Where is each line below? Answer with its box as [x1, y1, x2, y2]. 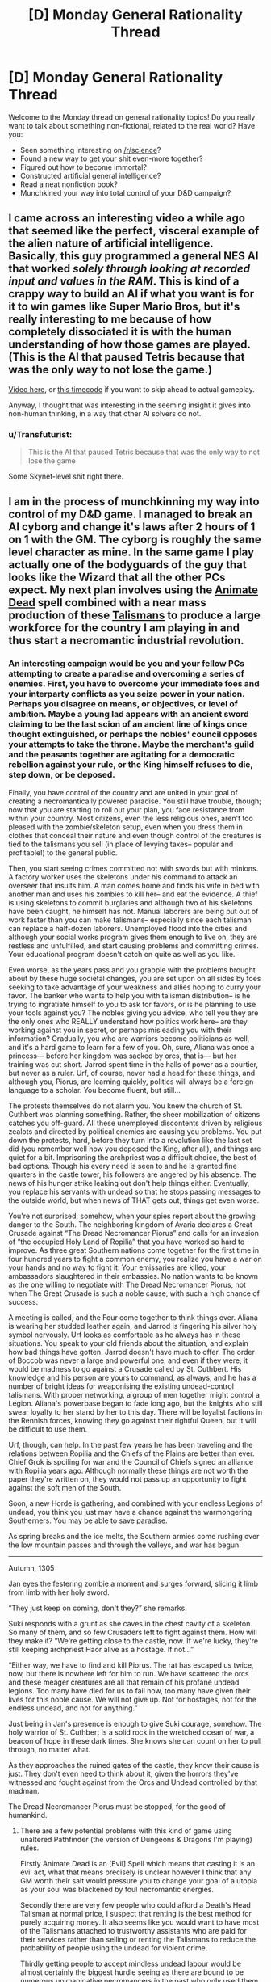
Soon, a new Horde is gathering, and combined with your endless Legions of [8, 1498, 263, 1508]
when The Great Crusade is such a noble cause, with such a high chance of [8, 1288, 261, 1298]
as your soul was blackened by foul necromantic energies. [19, 1884, 215, 1894]
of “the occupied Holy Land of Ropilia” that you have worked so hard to [8, 1237, 245, 1246]
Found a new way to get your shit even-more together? [19, 154, 203, 163]
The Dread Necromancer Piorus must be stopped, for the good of [8, 1801, 226, 1811]
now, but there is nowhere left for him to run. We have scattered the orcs [8, 1668, 249, 1678]
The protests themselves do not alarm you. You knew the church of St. [8, 1101, 243, 1111]
